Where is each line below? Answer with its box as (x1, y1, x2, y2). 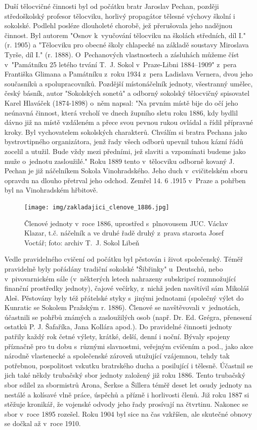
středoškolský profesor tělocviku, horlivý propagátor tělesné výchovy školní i (4, 10, 235, 21)
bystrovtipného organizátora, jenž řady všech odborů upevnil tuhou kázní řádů (4, 136, 244, 147)
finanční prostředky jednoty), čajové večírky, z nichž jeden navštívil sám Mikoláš (4, 283, 249, 293)
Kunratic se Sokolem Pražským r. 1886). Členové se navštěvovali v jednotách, (4, 302, 240, 313)
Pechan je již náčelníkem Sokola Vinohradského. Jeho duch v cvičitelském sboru (4, 165, 248, 176)
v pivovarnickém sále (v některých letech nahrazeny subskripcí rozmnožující (4, 273, 236, 283)
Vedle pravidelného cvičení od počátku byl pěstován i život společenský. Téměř (4, 254, 243, 264)
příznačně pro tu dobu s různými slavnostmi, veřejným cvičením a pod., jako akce (4, 341, 254, 351)
